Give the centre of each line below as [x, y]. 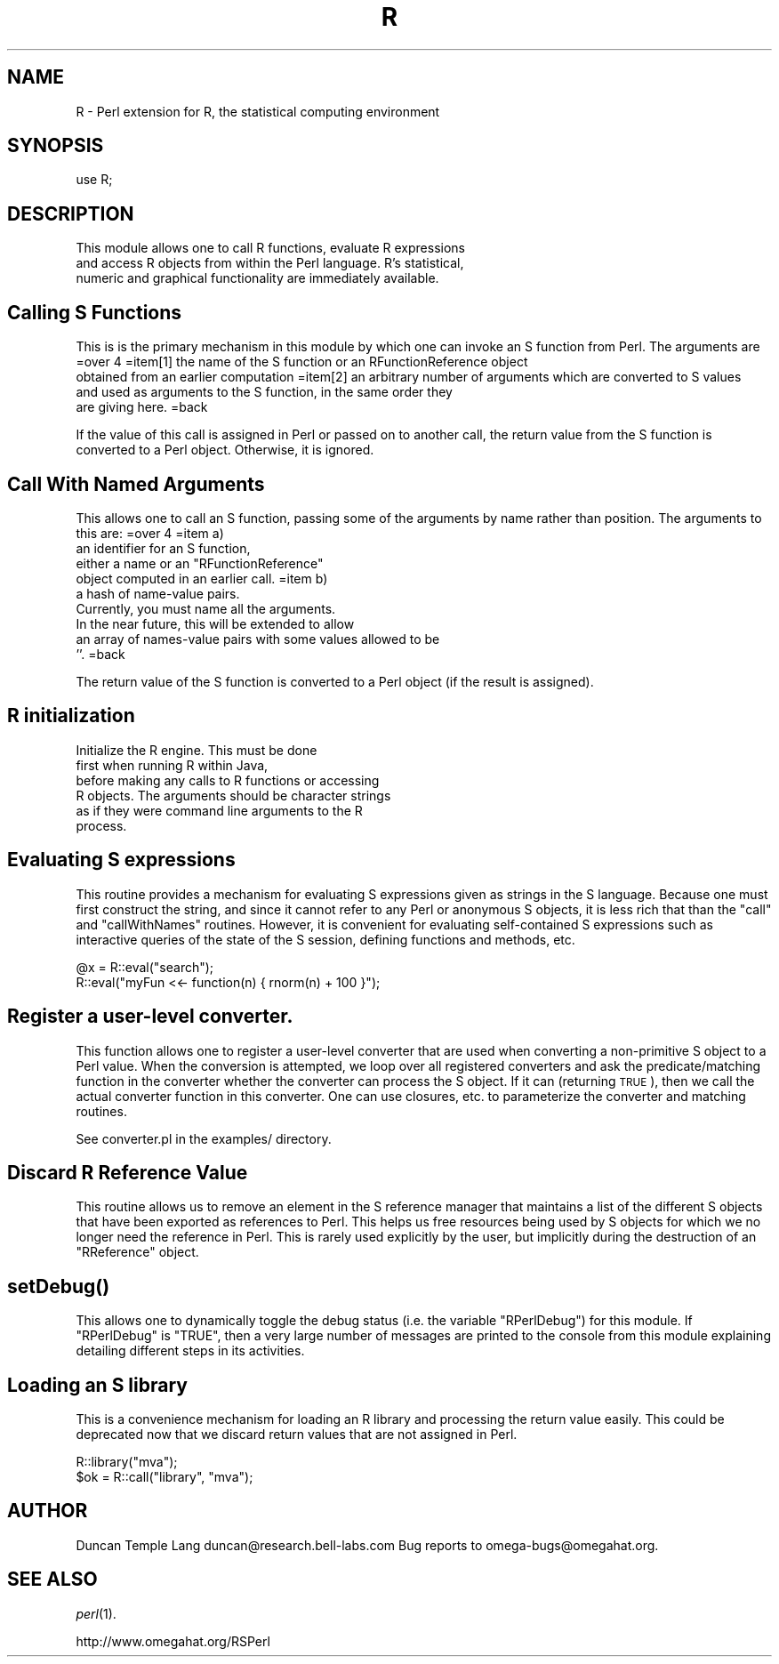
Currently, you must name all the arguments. [206, 608]
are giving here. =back [142, 407]
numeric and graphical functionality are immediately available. [257, 278]
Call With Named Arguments [136, 484]
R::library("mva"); [127, 1462]
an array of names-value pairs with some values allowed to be [258, 639]
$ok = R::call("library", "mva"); [165, 1477]
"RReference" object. [137, 1252]
